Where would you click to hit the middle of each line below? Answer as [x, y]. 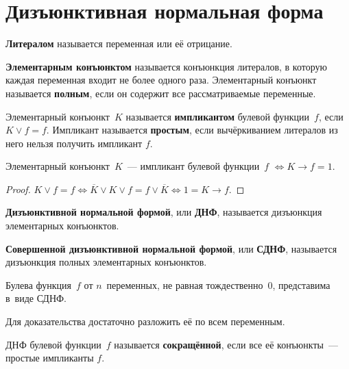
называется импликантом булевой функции [218, 116]
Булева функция [39, 284]
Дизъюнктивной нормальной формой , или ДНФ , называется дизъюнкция [164, 212]
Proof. [18, 189]
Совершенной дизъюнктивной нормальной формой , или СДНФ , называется [171, 248]
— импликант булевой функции [193, 166]
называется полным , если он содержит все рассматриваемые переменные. [161, 93]
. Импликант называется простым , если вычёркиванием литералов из [192, 130]
